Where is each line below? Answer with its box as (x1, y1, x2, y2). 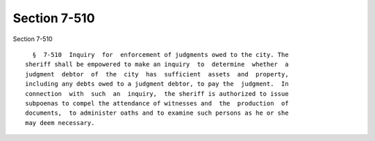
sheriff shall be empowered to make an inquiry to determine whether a (25, 60, 289, 69)
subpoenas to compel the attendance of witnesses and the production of (25, 99, 289, 107)
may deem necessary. (25, 119, 95, 126)
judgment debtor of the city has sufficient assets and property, (25, 70, 289, 78)
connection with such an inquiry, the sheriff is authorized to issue (25, 90, 289, 97)
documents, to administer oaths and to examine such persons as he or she (25, 109, 289, 117)
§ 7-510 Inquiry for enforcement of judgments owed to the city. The (32, 51, 289, 58)
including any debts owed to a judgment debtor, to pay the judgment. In (25, 80, 289, 88)
